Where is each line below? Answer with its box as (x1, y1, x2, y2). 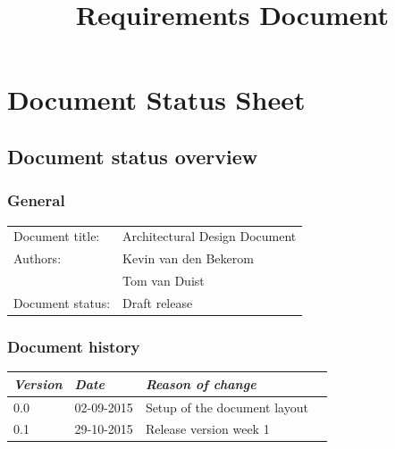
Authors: (13, 249, 62, 268)
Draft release (122, 293, 193, 312)
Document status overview (7, 142, 258, 170)
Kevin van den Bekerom (122, 249, 254, 268)
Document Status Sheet (7, 81, 306, 118)
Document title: (13, 227, 100, 245)
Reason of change (145, 374, 256, 393)
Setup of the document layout (145, 397, 308, 416)
